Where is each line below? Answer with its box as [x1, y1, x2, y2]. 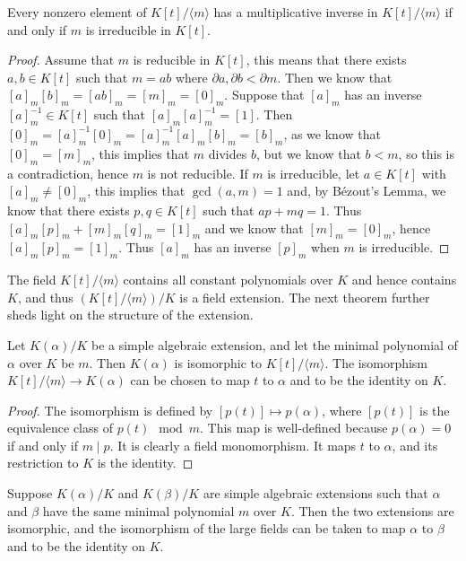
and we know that [204, 218, 304, 237]
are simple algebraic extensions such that [203, 484, 428, 503]
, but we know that [255, 144, 361, 162]
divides [208, 144, 247, 162]
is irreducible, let [267, 163, 360, 182]
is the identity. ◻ [97, 453, 194, 472]
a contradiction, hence [7, 163, 128, 182]
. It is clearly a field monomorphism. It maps [109, 435, 357, 454]
